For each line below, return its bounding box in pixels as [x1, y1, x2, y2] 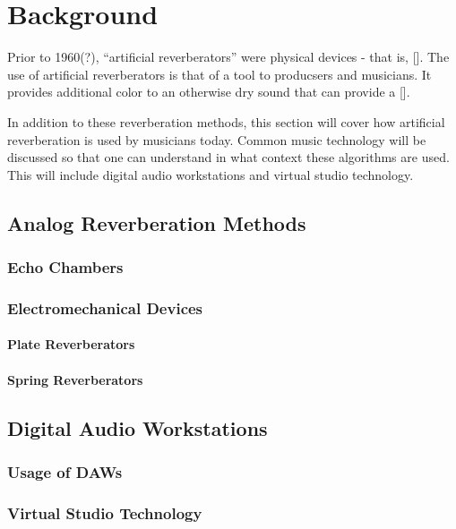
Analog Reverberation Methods [7, 209, 306, 236]
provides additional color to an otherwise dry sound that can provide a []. [7, 82, 410, 101]
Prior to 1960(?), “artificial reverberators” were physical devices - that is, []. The [7, 47, 450, 66]
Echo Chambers [7, 255, 124, 277]
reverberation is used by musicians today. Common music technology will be [7, 130, 426, 149]
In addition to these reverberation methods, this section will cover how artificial [7, 112, 445, 131]
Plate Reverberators [7, 335, 135, 354]
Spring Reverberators [7, 370, 143, 388]
